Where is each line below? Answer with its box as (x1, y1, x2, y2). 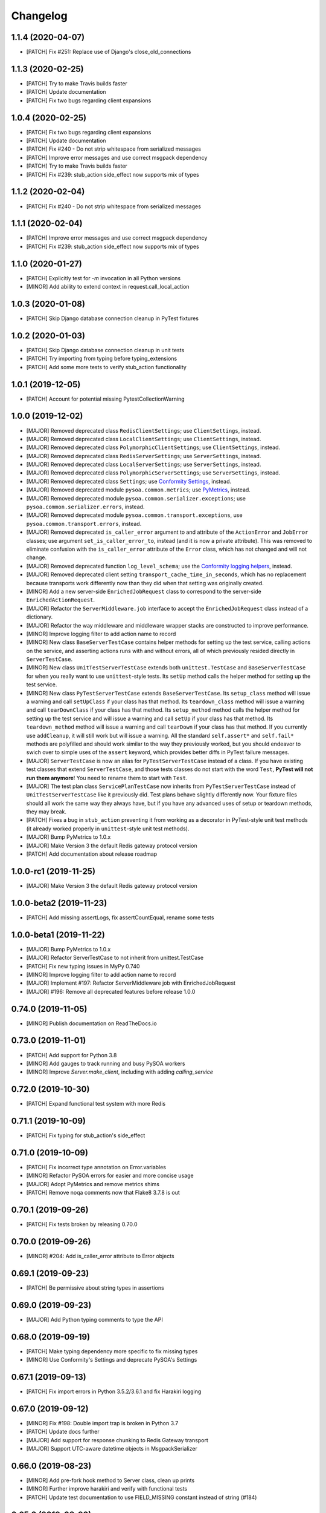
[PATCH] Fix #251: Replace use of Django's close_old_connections (26, 48, 191, 56)
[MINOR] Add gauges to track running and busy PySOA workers (26, 1060, 185, 1067)
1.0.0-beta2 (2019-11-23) (11, 898, 107, 908)
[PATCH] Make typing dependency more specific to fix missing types (26, 1347, 198, 1355)
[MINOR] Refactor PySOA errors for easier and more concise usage (26, 1172, 194, 1180)
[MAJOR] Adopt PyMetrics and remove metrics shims (26, 1180, 160, 1187)
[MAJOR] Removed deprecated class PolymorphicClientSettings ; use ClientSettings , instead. (26, 444, 281, 451)
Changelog (11, 9, 68, 22)
